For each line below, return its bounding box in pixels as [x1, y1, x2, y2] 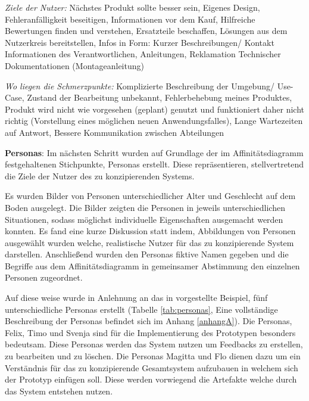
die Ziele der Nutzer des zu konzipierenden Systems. [5, 169, 195, 182]
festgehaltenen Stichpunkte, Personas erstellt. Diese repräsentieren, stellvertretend [5, 158, 304, 170]
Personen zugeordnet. [5, 271, 83, 284]
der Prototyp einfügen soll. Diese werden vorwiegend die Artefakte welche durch [5, 373, 297, 386]
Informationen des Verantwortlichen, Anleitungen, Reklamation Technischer [5, 48, 281, 60]
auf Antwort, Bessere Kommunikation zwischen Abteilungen [5, 126, 224, 138]
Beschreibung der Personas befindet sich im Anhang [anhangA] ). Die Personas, [5, 315, 292, 327]
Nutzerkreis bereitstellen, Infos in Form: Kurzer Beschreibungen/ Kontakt [5, 36, 274, 48]
